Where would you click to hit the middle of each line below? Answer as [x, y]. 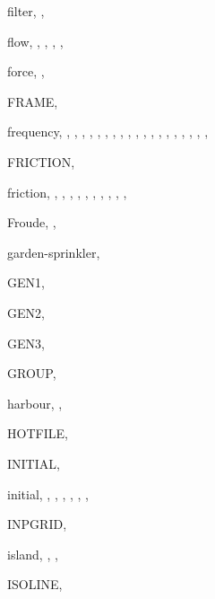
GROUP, [32, 373]
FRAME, [33, 101]
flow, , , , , [35, 41]
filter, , [26, 11]
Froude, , [32, 222]
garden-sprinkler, [54, 252]
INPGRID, [37, 524]
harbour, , [35, 403]
